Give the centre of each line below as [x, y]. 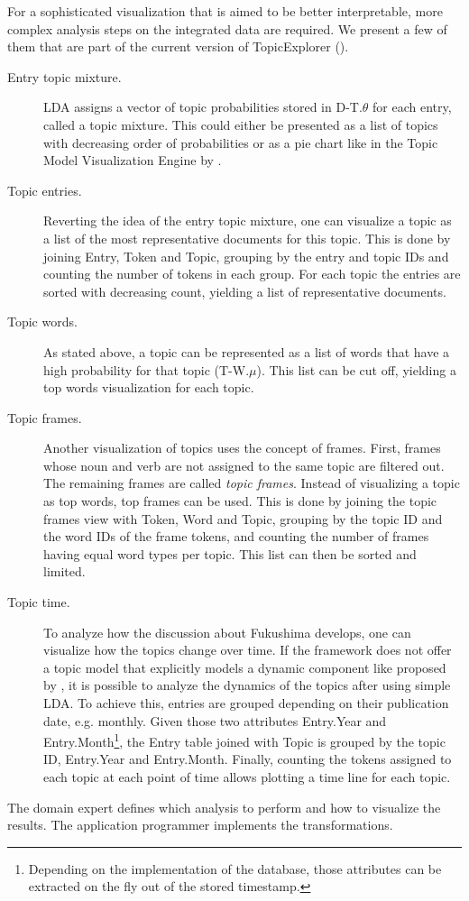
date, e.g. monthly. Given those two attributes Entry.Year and [215, 720]
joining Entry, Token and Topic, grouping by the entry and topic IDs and [246, 256]
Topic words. [42, 322]
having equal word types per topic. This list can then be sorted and [230, 553]
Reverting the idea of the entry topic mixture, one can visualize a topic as [248, 221]
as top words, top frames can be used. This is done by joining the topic [240, 501]
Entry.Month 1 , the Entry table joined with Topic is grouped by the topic [244, 740]
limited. [64, 571]
